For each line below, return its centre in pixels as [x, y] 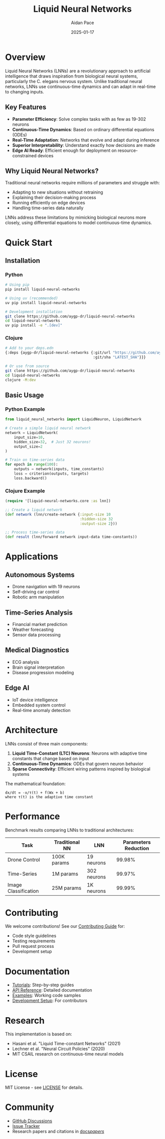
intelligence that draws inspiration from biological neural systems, [72, 76]
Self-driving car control [36, 592]
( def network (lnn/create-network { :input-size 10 [58, 514]
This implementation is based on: [39, 1034]
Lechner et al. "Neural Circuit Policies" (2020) [58, 1049]
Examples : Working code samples [46, 996]
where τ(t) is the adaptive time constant [49, 797]
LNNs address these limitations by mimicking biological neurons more [76, 218]
